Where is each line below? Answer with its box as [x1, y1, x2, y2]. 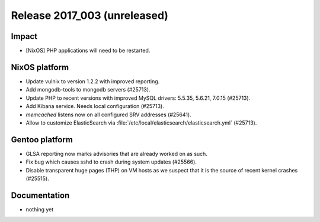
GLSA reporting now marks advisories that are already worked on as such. [25, 150, 207, 157]
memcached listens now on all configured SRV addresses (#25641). [25, 111, 192, 118]
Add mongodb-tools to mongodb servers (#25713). [25, 86, 151, 93]
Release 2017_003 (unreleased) [11, 9, 169, 22]
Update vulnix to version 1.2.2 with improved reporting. [25, 77, 160, 85]
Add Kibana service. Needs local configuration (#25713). [25, 103, 164, 110]
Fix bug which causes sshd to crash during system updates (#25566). [25, 158, 197, 165]
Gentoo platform [11, 135, 73, 145]
